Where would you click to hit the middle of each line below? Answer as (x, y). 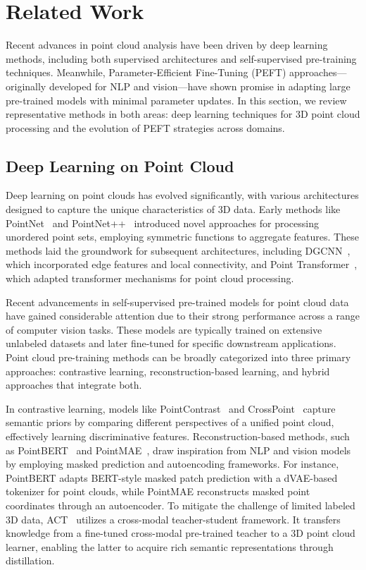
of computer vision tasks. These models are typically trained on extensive (164, 329)
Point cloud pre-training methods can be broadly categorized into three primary (178, 357)
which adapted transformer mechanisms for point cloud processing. (150, 278)
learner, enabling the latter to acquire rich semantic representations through (170, 546)
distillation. (30, 560)
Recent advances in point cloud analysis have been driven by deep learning (167, 45)
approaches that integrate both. (74, 385)
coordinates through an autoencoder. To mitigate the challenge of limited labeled (181, 505)
